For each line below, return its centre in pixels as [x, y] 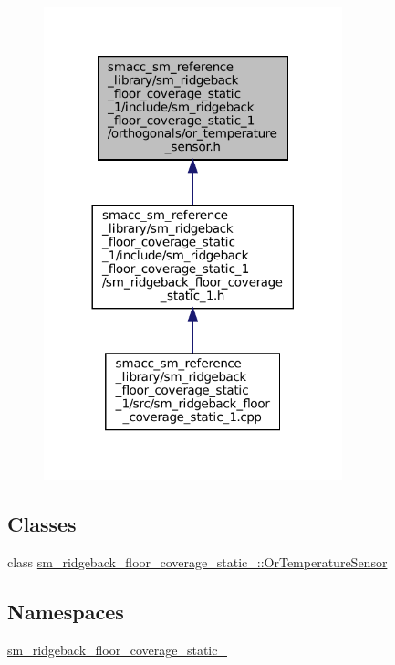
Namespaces [66, 611]
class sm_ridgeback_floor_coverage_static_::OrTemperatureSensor [197, 561]
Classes [42, 524]
